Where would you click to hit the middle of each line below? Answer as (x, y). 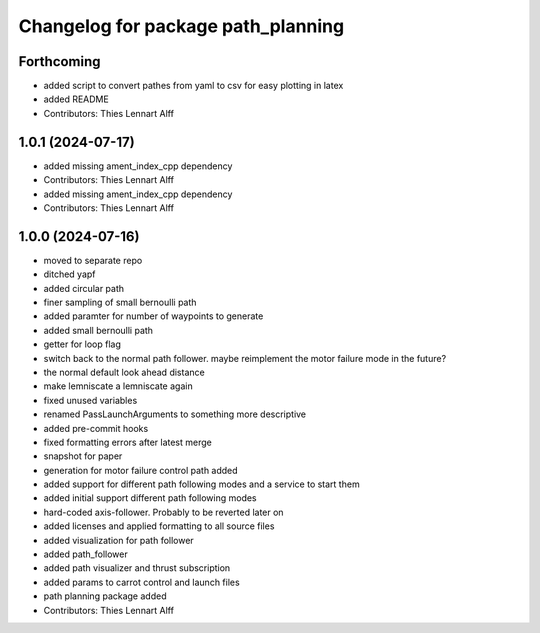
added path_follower (86, 554)
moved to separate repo (93, 260)
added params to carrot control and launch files (141, 582)
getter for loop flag (82, 344)
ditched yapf (69, 274)
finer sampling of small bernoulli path (120, 302)
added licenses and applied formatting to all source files (159, 526)
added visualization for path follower (118, 540)
